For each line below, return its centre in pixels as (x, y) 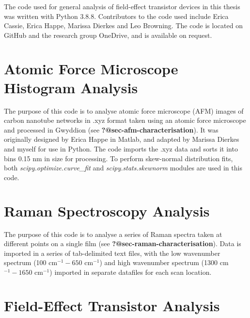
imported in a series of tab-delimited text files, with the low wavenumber (112, 253)
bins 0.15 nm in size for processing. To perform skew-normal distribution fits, (118, 158)
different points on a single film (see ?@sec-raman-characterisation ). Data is (123, 243)
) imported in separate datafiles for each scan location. (131, 272)
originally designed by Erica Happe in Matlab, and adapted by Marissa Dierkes (122, 139)
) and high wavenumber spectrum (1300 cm (164, 262)
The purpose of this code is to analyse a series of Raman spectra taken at (113, 234)
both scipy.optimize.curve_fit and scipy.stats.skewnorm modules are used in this (123, 168)
